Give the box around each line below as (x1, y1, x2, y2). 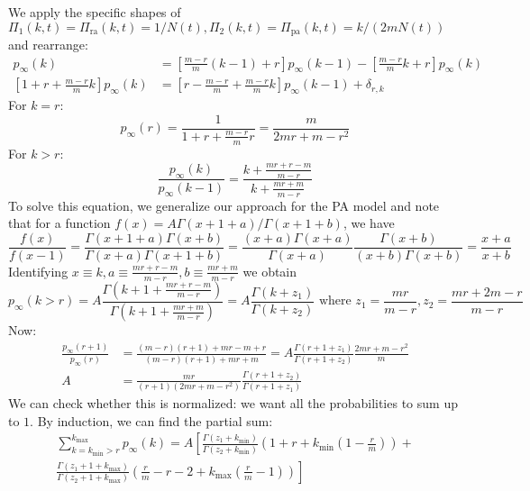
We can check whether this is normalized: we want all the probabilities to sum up (8, 394, 458, 413)
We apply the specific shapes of (8, 3, 181, 21)
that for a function (8, 214, 111, 232)
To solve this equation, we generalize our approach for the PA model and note (8, 195, 440, 214)
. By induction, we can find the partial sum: (30, 411, 273, 430)
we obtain (242, 261, 297, 280)
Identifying (8, 261, 69, 280)
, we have (343, 214, 395, 232)
